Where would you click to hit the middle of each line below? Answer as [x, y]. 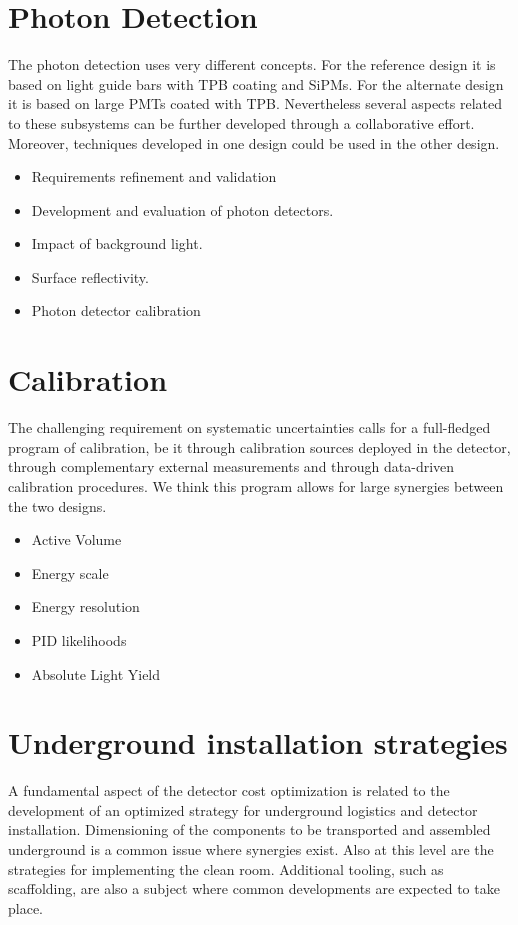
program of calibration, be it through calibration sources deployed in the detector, [259, 446]
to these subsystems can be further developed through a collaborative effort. [241, 122]
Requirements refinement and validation [154, 176]
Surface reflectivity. [90, 276]
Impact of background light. [117, 243]
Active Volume [76, 539]
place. [25, 907]
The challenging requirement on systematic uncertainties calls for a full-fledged [249, 427]
